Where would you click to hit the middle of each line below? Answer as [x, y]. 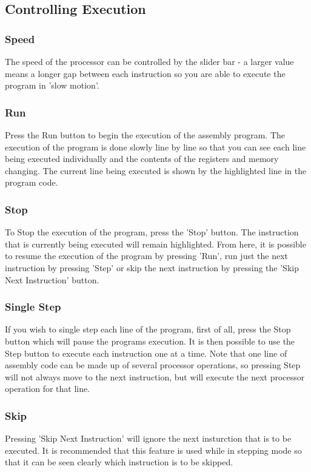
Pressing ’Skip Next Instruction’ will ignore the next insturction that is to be [148, 438]
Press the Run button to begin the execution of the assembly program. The [145, 135]
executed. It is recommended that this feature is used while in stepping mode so [153, 450]
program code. [32, 182]
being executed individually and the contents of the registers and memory [142, 159]
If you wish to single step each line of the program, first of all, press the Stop [148, 329]
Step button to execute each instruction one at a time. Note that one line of [146, 353]
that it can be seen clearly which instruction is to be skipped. [119, 462]
